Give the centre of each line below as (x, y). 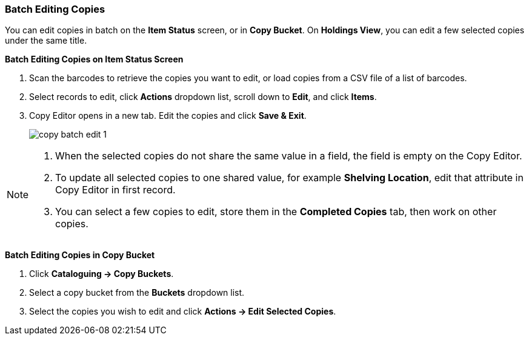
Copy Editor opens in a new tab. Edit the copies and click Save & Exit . (168, 116)
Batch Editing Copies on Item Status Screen (94, 59)
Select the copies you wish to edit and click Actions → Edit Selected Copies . (183, 312)
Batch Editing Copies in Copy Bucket (80, 255)
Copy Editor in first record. (115, 190)
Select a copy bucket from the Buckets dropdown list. (137, 293)
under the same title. (46, 41)
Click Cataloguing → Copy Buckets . (101, 274)
